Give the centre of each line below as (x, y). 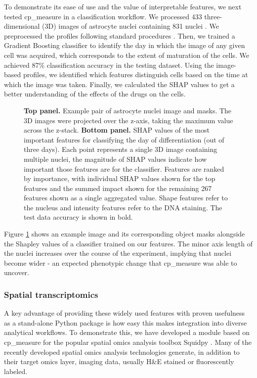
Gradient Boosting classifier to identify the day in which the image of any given (125, 45)
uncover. (17, 272)
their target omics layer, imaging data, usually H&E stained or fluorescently (119, 361)
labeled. (16, 371)
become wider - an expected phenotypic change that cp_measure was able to (121, 262)
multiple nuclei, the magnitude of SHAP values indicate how (115, 159)
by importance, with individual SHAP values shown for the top (120, 178)
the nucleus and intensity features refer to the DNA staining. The (123, 207)
